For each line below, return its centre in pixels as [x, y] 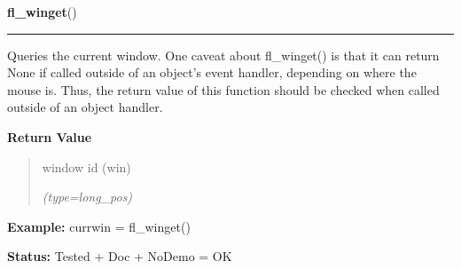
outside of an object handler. [85, 107]
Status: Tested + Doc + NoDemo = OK [120, 256]
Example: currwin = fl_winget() [99, 226]
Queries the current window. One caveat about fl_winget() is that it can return [223, 55]
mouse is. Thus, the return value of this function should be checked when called [223, 89]
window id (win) [86, 166]
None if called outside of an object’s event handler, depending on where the [212, 72]
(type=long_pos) [87, 197]
